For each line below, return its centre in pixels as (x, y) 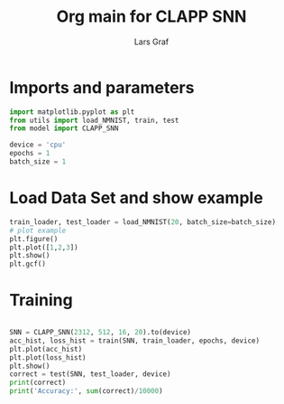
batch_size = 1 (38, 162)
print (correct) (38, 383)
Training (41, 301)
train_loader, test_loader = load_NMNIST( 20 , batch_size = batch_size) (143, 222)
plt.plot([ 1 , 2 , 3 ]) (44, 247)
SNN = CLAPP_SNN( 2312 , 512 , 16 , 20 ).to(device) (101, 333)
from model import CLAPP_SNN (64, 128)
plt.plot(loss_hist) (48, 357)
